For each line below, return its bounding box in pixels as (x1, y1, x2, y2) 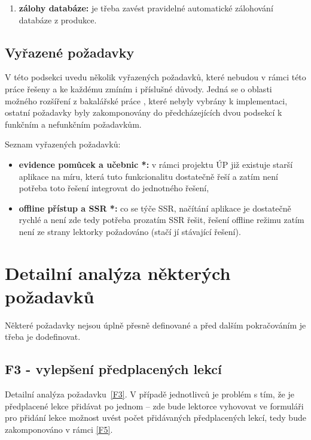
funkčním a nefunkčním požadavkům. (5, 117, 142, 130)
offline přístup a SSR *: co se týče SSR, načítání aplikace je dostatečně (19, 201, 291, 214)
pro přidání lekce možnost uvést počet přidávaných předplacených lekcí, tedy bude (5, 411, 306, 424)
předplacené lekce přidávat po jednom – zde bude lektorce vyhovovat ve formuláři (5, 399, 304, 412)
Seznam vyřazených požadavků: (5, 138, 121, 150)
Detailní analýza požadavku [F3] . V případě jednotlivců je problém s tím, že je (5, 388, 294, 400)
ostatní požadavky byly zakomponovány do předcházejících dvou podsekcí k (5, 106, 282, 119)
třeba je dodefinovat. (5, 330, 81, 343)
